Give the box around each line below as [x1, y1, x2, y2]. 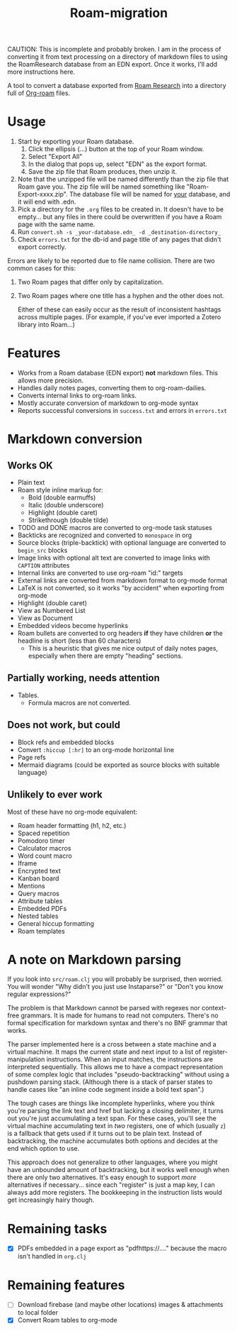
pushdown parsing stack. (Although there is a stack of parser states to [7, 1078, 213, 1086]
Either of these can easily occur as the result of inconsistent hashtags [17, 305, 221, 314]
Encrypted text [17, 866, 62, 875]
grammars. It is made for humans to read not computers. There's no [21, 1011, 219, 1020]
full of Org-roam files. [7, 89, 71, 97]
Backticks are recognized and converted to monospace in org [17, 531, 192, 540]
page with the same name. [17, 220, 96, 228]
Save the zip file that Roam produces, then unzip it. [28, 167, 178, 176]
